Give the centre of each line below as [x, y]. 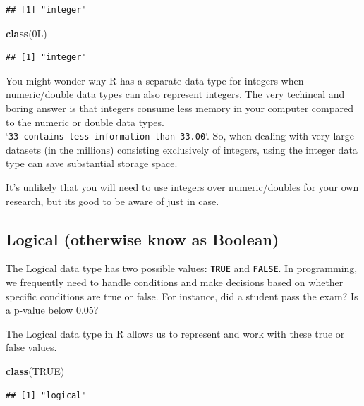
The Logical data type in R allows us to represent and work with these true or [175, 333]
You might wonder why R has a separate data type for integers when [155, 80]
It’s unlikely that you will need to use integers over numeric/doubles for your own [182, 187]
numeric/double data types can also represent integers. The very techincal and [175, 94]
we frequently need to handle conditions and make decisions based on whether [175, 282]
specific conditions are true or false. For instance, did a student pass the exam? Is [182, 296]
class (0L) [26, 33]
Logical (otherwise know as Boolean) [142, 239]
